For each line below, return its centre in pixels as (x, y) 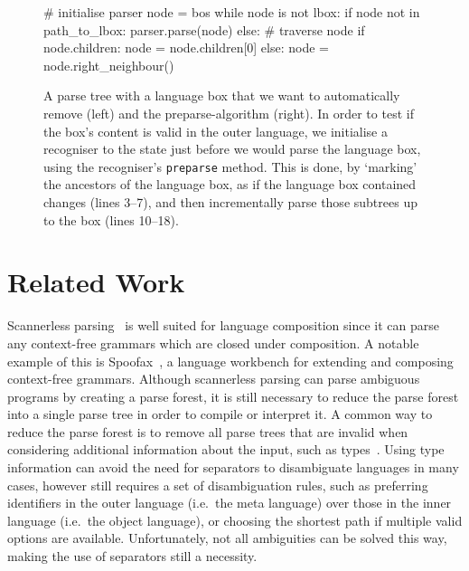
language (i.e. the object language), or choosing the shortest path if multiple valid (235, 520)
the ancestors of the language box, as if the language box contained (230, 184)
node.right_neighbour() (109, 65)
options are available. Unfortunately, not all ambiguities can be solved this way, (227, 538)
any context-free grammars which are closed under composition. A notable (213, 343)
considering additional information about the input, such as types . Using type (226, 449)
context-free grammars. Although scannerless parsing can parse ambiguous (214, 379)
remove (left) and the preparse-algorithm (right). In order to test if (229, 113)
